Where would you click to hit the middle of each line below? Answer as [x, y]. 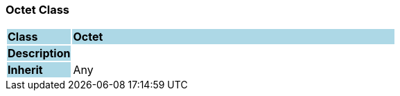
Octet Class [38, 10]
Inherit [25, 70]
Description [39, 54]
